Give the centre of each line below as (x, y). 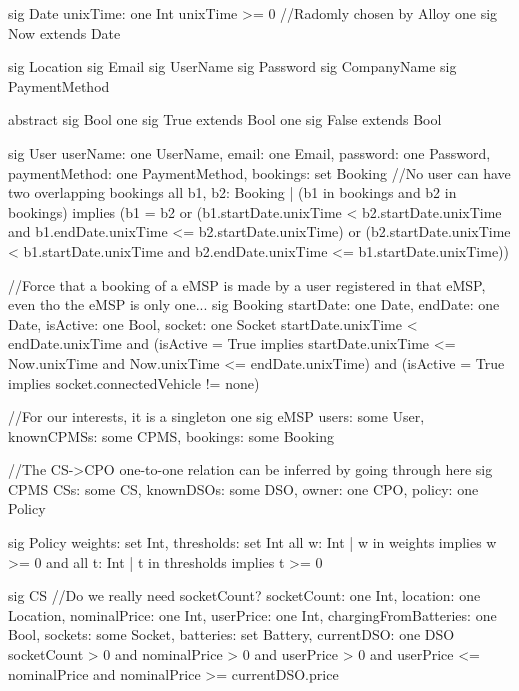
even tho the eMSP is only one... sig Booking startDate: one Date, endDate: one (254, 304)
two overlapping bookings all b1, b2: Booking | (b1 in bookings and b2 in (232, 192)
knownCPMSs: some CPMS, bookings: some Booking (171, 435)
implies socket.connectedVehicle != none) (134, 382)
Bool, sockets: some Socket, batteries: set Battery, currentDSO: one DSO (231, 634)
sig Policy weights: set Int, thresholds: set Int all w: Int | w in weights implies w (252, 542)
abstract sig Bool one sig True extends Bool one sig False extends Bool (225, 119)
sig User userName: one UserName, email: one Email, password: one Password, (249, 152)
